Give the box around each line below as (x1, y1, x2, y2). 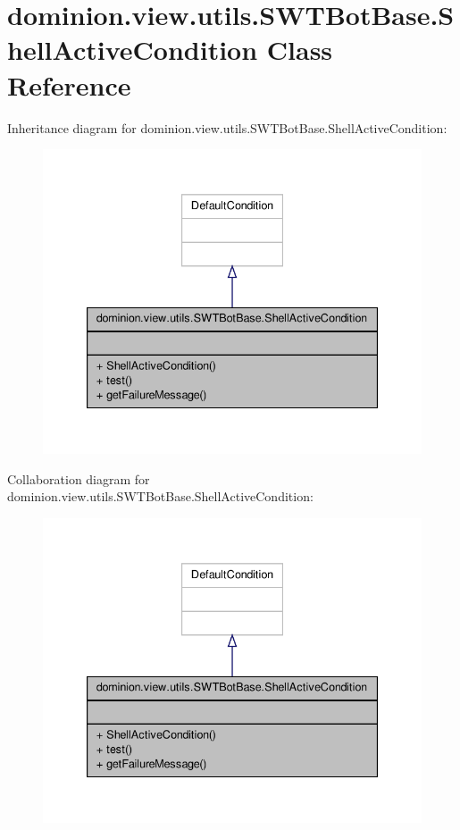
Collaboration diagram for (7, 469, 150, 488)
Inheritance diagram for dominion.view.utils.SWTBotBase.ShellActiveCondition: (7, 118, 447, 137)
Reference (7, 66, 131, 103)
